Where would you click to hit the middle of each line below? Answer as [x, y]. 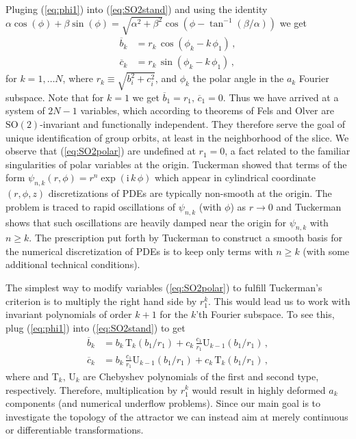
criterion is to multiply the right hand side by [101, 301]
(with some [326, 251]
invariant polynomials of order [69, 314]
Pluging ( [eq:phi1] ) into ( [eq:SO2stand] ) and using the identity [137, 9]
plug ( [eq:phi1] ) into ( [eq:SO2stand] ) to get [96, 327]
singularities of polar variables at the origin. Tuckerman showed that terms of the [176, 164]
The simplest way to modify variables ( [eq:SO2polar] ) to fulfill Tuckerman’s [164, 288]
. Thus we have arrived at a [281, 97]
